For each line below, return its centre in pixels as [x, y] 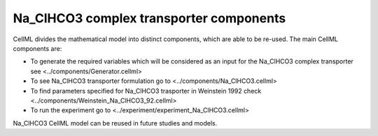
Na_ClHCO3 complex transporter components [149, 18]
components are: [37, 48]
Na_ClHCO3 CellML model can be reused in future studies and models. [115, 123]
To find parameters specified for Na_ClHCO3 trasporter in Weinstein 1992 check [146, 91]
